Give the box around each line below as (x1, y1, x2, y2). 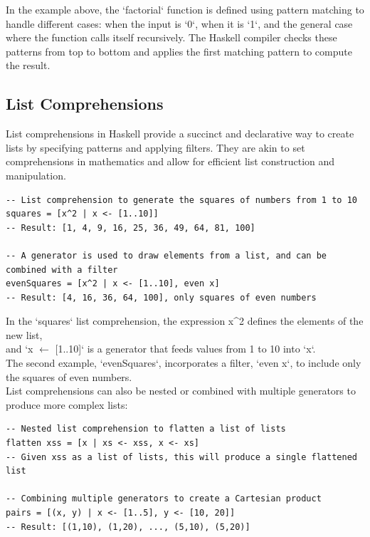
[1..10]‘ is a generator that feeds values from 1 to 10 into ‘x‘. (55, 341, 316, 356)
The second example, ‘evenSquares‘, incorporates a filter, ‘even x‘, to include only (6, 355, 361, 370)
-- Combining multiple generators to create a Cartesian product (6, 494, 322, 504)
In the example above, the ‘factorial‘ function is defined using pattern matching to (6, 2, 364, 16)
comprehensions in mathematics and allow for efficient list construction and (6, 154, 335, 169)
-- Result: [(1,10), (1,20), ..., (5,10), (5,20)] (6, 521, 250, 532)
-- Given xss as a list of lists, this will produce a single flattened (6, 452, 357, 462)
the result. (6, 58, 51, 73)
